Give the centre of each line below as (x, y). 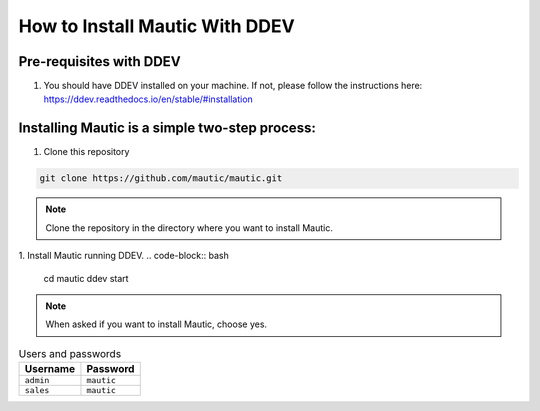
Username (49, 369)
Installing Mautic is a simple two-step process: (167, 128)
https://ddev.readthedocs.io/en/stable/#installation (148, 99)
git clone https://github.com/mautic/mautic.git (161, 178)
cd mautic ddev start (86, 278)
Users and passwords (70, 353)
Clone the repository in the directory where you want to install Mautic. (189, 227)
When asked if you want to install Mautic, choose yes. (156, 324)
